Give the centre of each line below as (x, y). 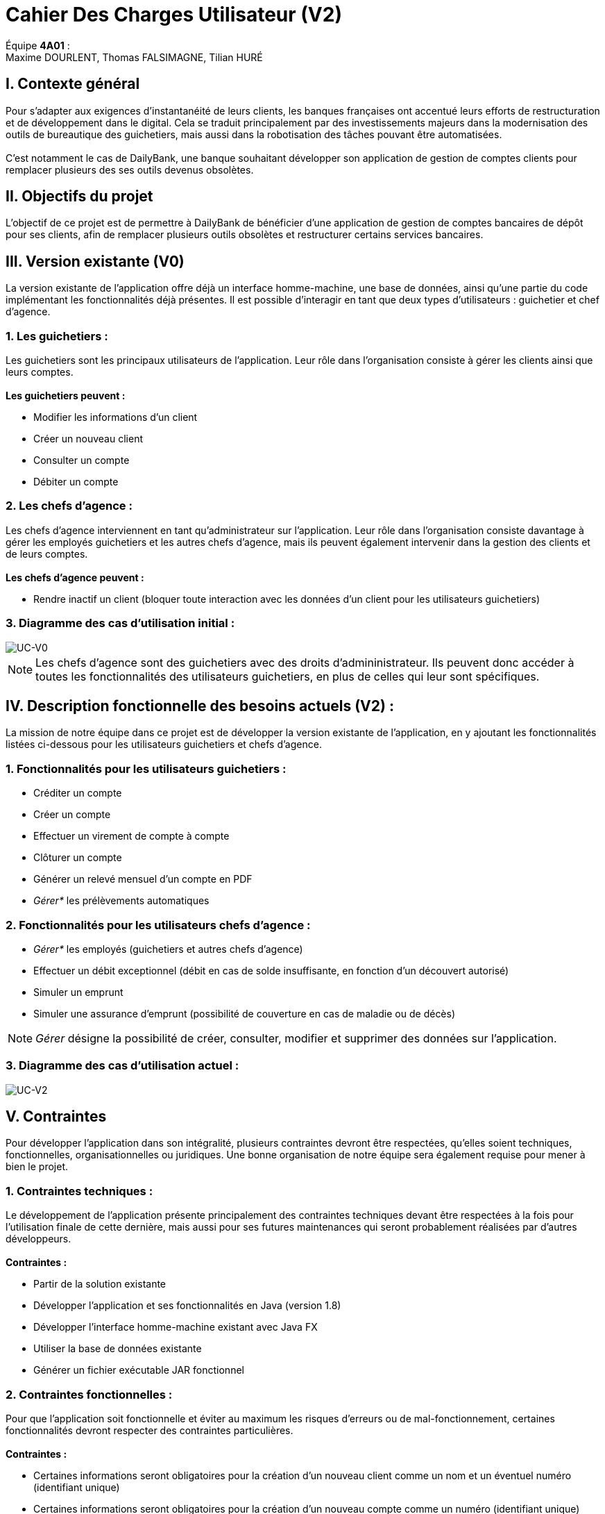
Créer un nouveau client (88, 439)
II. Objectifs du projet (79, 197)
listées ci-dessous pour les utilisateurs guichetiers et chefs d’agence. (164, 744)
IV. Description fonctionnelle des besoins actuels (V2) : (200, 706)
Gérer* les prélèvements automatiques (121, 901)
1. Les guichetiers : (57, 336)
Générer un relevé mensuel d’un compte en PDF (143, 879)
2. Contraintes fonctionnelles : (89, 1394)
